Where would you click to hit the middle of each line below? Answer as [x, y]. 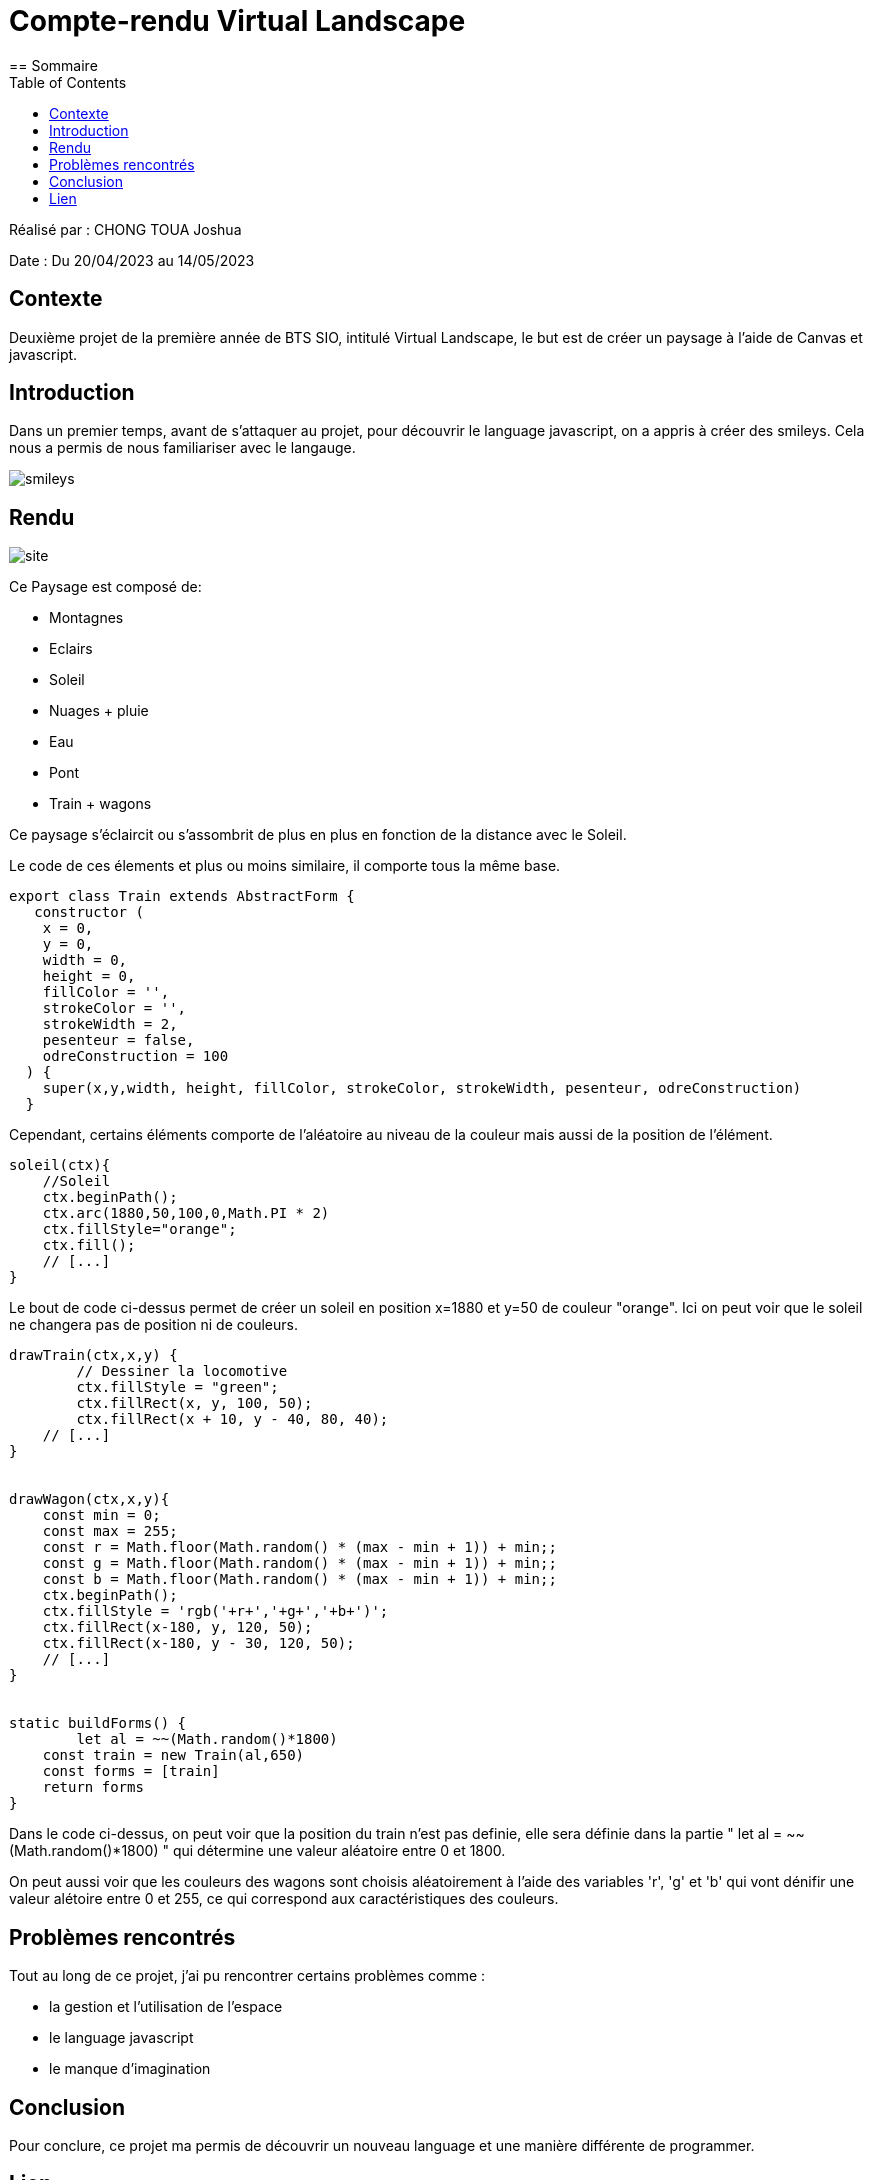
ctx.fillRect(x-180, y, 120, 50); [177, 1627]
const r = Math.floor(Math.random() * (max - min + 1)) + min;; [299, 1547]
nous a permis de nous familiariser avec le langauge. [182, 448]
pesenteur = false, [118, 1040]
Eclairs [71, 649]
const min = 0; [101, 1515]
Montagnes [86, 618]
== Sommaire [53, 65]
